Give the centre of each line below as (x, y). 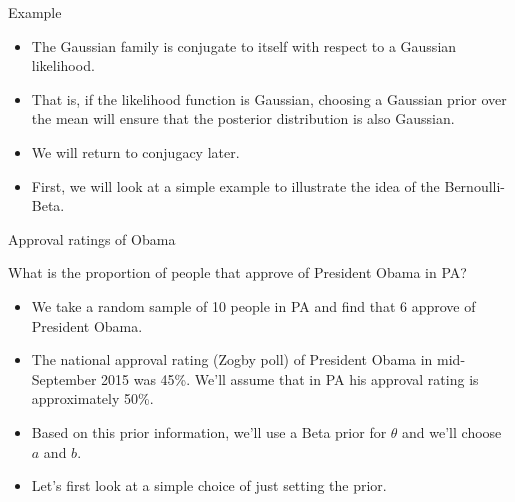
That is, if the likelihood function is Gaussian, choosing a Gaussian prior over (269, 98)
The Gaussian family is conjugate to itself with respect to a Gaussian (244, 45)
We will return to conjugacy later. (135, 151)
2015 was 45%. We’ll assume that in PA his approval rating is (290, 378)
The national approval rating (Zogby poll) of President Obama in (232, 359)
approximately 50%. (92, 398)
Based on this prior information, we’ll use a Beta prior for (209, 431)
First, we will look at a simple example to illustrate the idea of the (235, 185)
